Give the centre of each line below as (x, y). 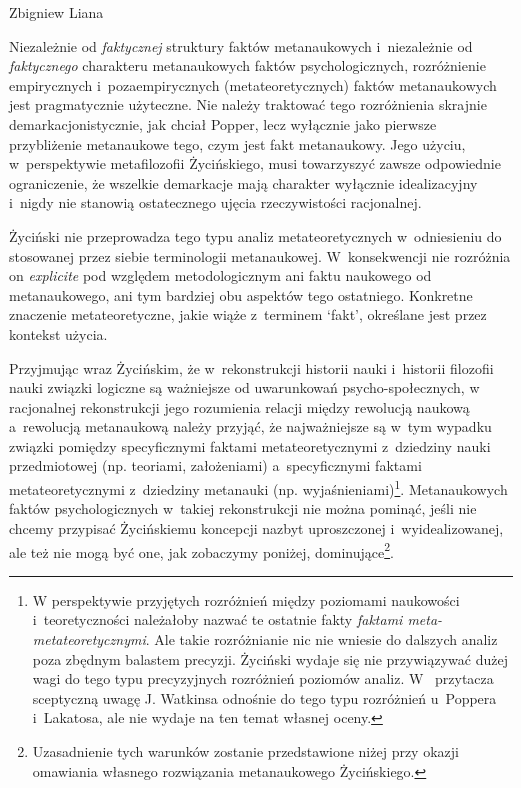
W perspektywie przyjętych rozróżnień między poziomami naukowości (246, 599)
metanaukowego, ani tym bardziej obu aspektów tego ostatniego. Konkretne (241, 294)
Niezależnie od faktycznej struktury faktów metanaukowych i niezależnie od (241, 45)
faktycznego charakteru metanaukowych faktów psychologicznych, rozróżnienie (247, 65)
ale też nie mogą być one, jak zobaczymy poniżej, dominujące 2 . (201, 550)
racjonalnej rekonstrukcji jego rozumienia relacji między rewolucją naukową (239, 406)
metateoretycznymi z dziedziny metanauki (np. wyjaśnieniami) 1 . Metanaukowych (258, 487)
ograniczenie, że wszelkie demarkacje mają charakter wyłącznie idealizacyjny (243, 182)
